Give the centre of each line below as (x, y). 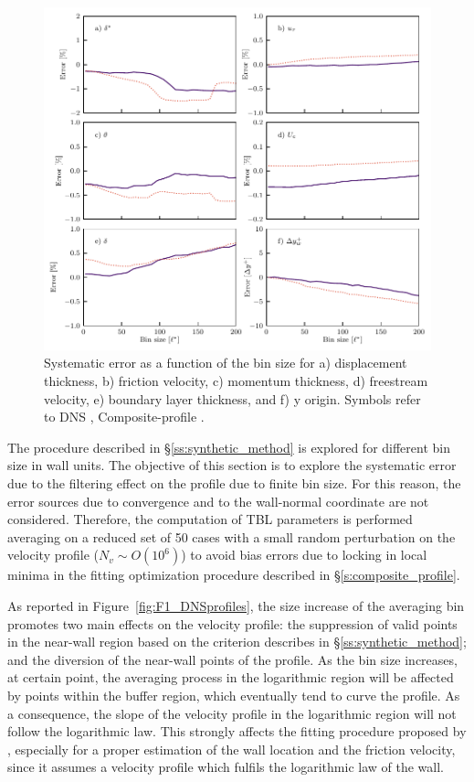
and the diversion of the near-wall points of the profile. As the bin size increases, (232, 659)
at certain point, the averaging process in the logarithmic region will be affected (231, 677)
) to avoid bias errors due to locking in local (304, 555)
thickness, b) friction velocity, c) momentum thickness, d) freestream (236, 381)
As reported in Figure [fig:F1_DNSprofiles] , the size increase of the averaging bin (236, 605)
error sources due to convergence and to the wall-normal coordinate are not (218, 501)
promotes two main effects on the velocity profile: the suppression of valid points (232, 623)
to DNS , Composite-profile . (124, 417)
